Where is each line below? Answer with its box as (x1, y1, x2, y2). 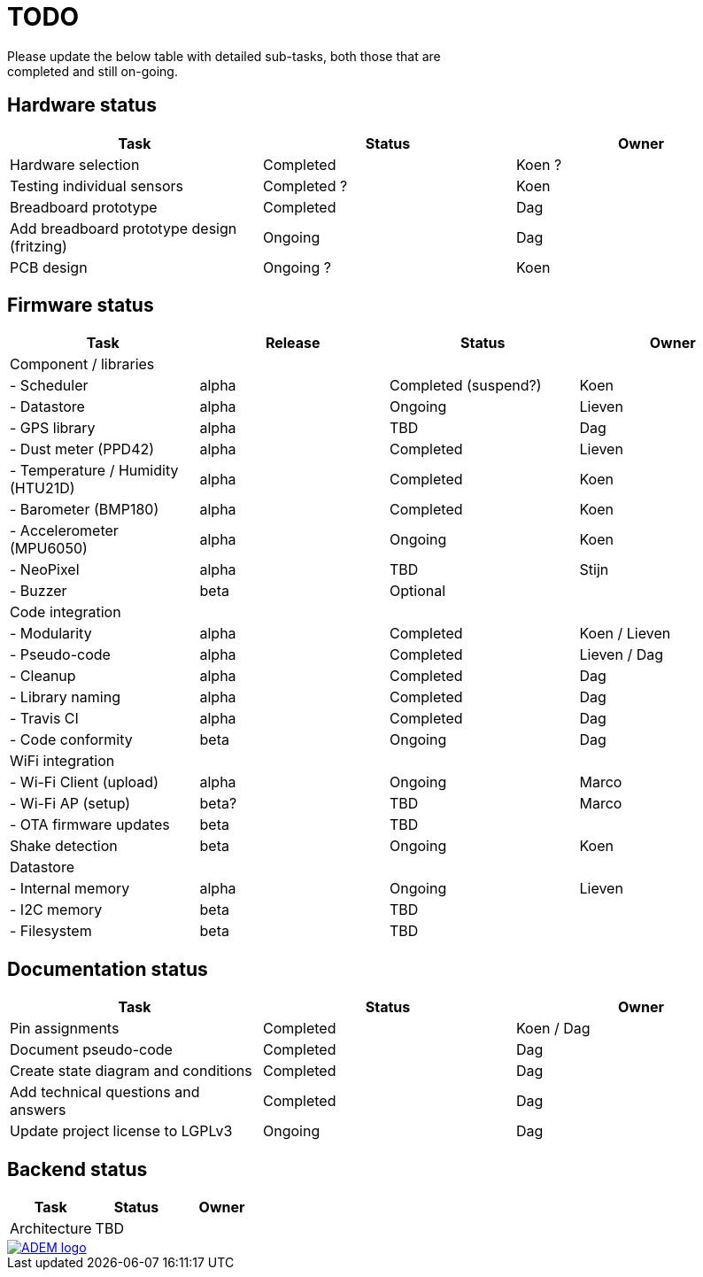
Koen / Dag (515, 1019, 591, 1038)
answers (10, 1101, 66, 1119)
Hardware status (7, 94, 157, 117)
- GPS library (10, 419, 96, 437)
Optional (390, 582, 446, 600)
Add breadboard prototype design (10, 219, 237, 237)
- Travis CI (10, 709, 79, 728)
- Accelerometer (10, 522, 119, 540)
